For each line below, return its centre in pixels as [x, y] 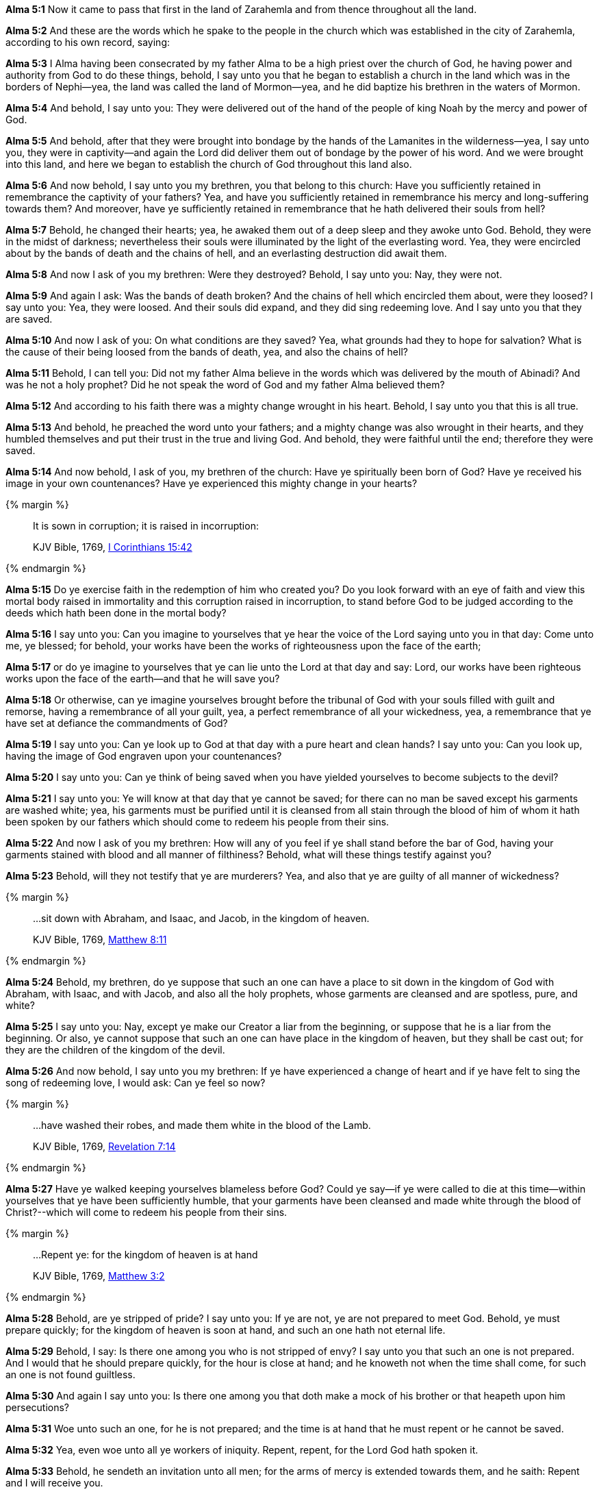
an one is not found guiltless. [71, 1374]
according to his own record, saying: [88, 42]
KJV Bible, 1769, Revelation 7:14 [104, 1146]
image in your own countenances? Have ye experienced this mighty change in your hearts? [212, 483]
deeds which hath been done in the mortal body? [116, 613]
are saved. [29, 319]
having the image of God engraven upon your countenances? [144, 756]
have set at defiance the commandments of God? [117, 723]
